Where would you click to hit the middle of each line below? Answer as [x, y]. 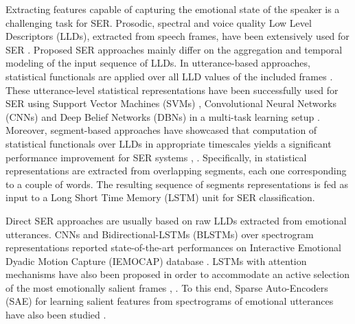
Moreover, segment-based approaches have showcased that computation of [161, 130]
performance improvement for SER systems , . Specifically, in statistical [156, 157]
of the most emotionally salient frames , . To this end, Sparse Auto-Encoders [167, 287]
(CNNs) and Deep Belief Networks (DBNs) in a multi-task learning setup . [163, 116]
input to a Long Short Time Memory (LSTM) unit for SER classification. [160, 197]
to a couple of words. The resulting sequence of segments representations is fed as [177, 184]
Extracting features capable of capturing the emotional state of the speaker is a [173, 9]
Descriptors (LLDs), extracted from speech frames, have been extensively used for [177, 36]
